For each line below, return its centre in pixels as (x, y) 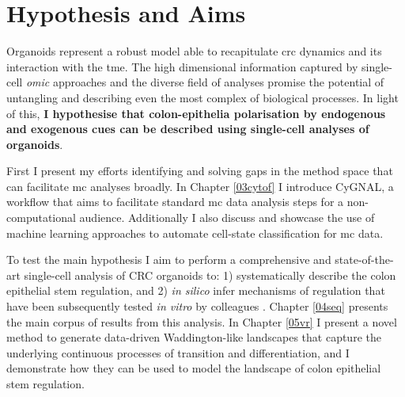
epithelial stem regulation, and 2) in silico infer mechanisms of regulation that (196, 290)
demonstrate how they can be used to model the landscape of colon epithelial (194, 368)
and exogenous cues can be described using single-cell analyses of (188, 129)
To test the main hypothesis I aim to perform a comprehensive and (169, 260)
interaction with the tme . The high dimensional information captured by (182, 66)
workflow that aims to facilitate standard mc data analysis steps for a (175, 202)
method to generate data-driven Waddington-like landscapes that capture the (194, 337)
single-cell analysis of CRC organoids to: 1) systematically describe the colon (210, 275)
